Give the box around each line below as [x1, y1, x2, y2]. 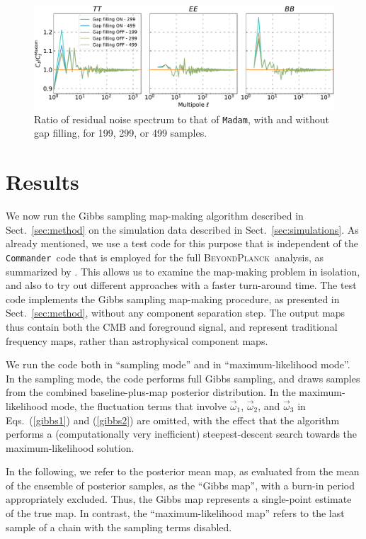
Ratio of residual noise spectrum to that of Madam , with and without [34, 111, 330, 126]
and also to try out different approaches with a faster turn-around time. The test [6, 278, 357, 293]
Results [6, 167, 79, 196]
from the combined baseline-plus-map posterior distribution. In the [6, 385, 296, 399]
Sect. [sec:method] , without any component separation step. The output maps [6, 305, 345, 320]
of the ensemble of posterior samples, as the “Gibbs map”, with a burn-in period [6, 477, 355, 492]
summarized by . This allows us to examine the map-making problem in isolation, [6, 263, 360, 278]
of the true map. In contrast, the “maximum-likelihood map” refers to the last [6, 506, 345, 521]
